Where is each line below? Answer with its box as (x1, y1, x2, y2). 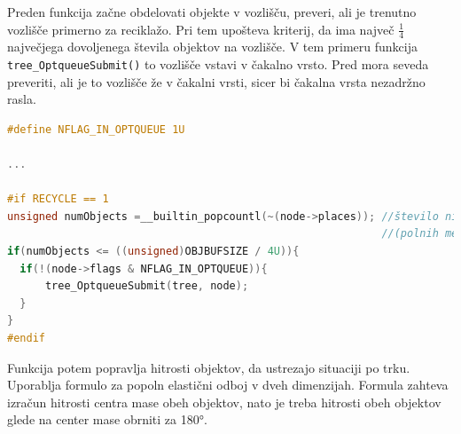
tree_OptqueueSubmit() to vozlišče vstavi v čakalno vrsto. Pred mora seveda (7, 55, 429, 74)
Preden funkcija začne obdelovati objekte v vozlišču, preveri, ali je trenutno (7, 3, 417, 20)
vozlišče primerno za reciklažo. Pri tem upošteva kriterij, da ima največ (7, 20, 395, 38)
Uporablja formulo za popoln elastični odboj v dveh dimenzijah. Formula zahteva (7, 375, 449, 394)
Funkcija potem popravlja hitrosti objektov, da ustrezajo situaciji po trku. (7, 358, 410, 376)
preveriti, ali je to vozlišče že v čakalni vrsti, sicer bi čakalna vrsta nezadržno (7, 72, 426, 91)
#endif (7, 331, 45, 344)
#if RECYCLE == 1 (7, 193, 109, 206)
